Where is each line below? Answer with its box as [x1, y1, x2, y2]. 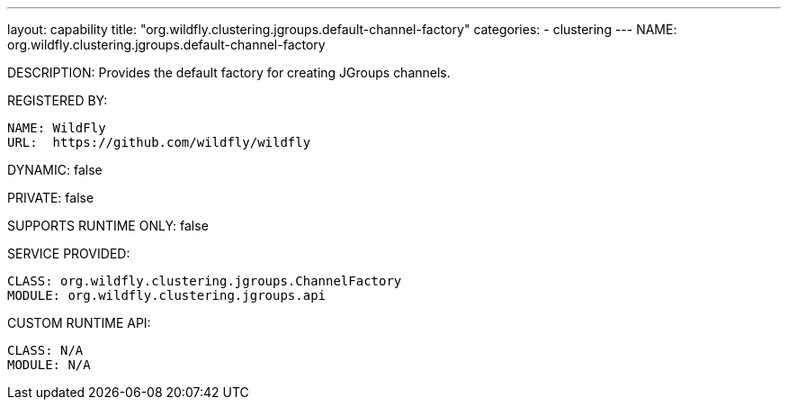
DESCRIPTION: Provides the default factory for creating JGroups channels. [7, 65, 451, 80]
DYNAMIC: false [7, 162, 103, 177]
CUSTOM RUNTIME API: [7, 315, 151, 330]
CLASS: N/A [7, 343, 84, 357]
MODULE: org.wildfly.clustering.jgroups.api [7, 288, 327, 303]
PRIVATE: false [7, 190, 94, 205]
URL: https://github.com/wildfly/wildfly [7, 135, 311, 149]
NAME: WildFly [7, 121, 106, 135]
